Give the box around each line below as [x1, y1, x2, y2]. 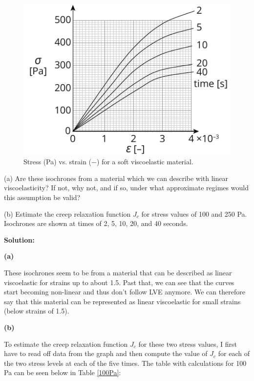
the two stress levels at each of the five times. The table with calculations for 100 [4, 358, 247, 368]
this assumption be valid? [4, 192, 81, 202]
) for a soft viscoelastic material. [96, 157, 193, 167]
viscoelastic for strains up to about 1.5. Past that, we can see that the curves [4, 277, 234, 287]
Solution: [4, 234, 35, 245]
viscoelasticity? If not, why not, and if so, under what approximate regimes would [4, 182, 249, 193]
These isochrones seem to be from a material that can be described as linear [4, 268, 232, 278]
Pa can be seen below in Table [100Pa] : [4, 367, 121, 378]
